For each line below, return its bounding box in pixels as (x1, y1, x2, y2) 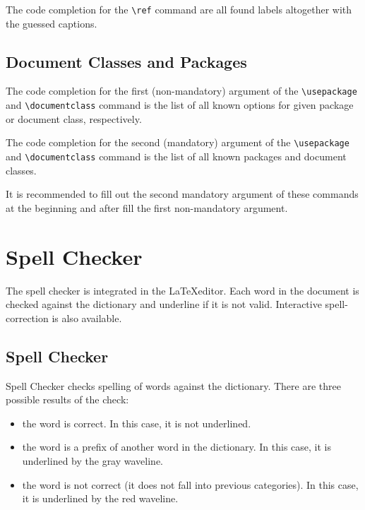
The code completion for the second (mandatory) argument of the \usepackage (6, 135, 349, 150)
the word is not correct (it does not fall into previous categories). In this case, (22, 477, 359, 492)
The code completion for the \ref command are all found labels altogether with (6, 2, 352, 16)
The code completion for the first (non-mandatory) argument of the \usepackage (6, 83, 357, 98)
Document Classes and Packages (6, 50, 247, 72)
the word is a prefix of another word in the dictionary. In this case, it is (22, 439, 332, 454)
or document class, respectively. (6, 111, 142, 126)
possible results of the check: (6, 392, 129, 407)
